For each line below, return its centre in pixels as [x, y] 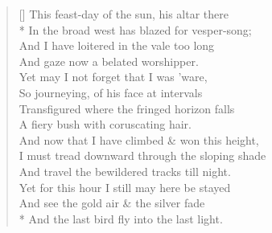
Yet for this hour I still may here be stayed [125, 187]
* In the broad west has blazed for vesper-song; [135, 29]
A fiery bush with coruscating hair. [105, 124]
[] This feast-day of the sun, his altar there [124, 14]
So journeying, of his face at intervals [111, 92]
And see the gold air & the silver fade [112, 203]
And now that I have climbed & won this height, [139, 139]
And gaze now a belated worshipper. [109, 61]
